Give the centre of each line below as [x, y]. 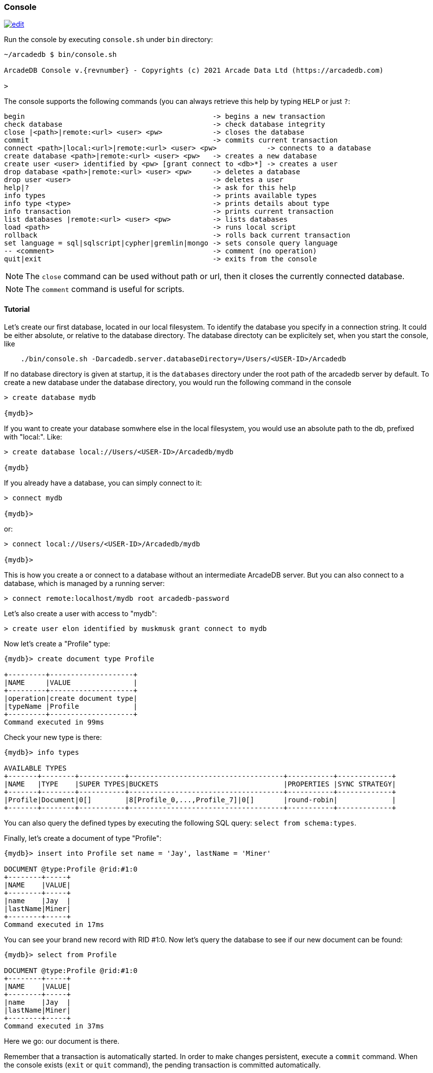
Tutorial [17, 309]
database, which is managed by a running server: [84, 583]
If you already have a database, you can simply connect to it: [103, 483]
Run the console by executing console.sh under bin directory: [109, 40]
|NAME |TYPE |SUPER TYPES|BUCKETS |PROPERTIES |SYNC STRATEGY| [200, 784]
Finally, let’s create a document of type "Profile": [83, 838]
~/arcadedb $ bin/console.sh [60, 55]
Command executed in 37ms [54, 1026]
